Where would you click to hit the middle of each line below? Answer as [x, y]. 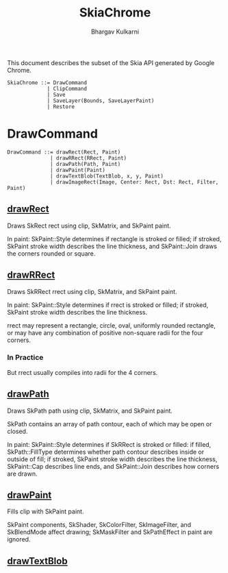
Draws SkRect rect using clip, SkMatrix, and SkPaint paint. [89, 225]
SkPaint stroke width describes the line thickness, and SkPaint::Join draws [112, 246]
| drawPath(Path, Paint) [86, 164]
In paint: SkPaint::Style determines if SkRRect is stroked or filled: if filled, [109, 444]
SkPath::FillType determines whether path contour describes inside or [106, 452]
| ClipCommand [67, 88]
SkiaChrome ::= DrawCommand [47, 83]
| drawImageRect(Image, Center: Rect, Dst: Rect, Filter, [135, 182]
